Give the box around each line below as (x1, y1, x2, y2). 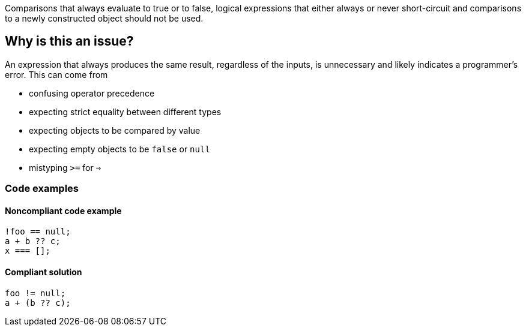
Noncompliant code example (5, 205, 122, 216)
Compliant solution (5, 267, 82, 278)
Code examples (5, 182, 79, 195)
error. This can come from (5, 69, 108, 80)
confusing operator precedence (29, 88, 155, 98)
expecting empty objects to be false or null (29, 143, 210, 154)
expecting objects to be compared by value (29, 125, 201, 136)
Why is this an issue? (5, 34, 134, 49)
